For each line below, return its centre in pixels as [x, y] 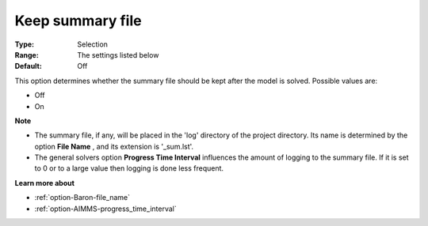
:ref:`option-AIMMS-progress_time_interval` [106, 209]
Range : [27, 55]
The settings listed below [118, 55]
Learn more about [45, 183]
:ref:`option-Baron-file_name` [82, 198]
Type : [25, 44]
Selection [93, 44]
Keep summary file [78, 21]
